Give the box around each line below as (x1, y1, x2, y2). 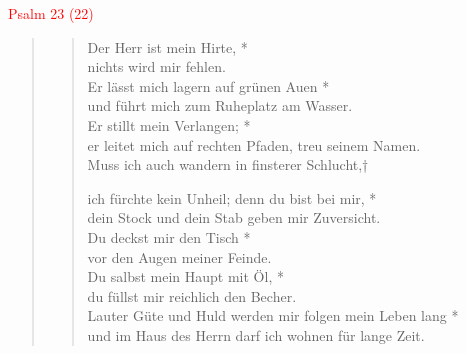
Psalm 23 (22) (8, 3, 94, 23)
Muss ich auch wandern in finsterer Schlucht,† (87, 154, 369, 175)
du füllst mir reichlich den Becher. (87, 285, 297, 306)
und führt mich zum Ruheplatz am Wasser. (87, 95, 353, 116)
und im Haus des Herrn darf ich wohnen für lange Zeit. (87, 324, 425, 345)
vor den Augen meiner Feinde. (87, 246, 272, 267)
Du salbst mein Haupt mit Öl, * (87, 266, 284, 287)
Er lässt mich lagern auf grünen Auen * (87, 75, 330, 96)
